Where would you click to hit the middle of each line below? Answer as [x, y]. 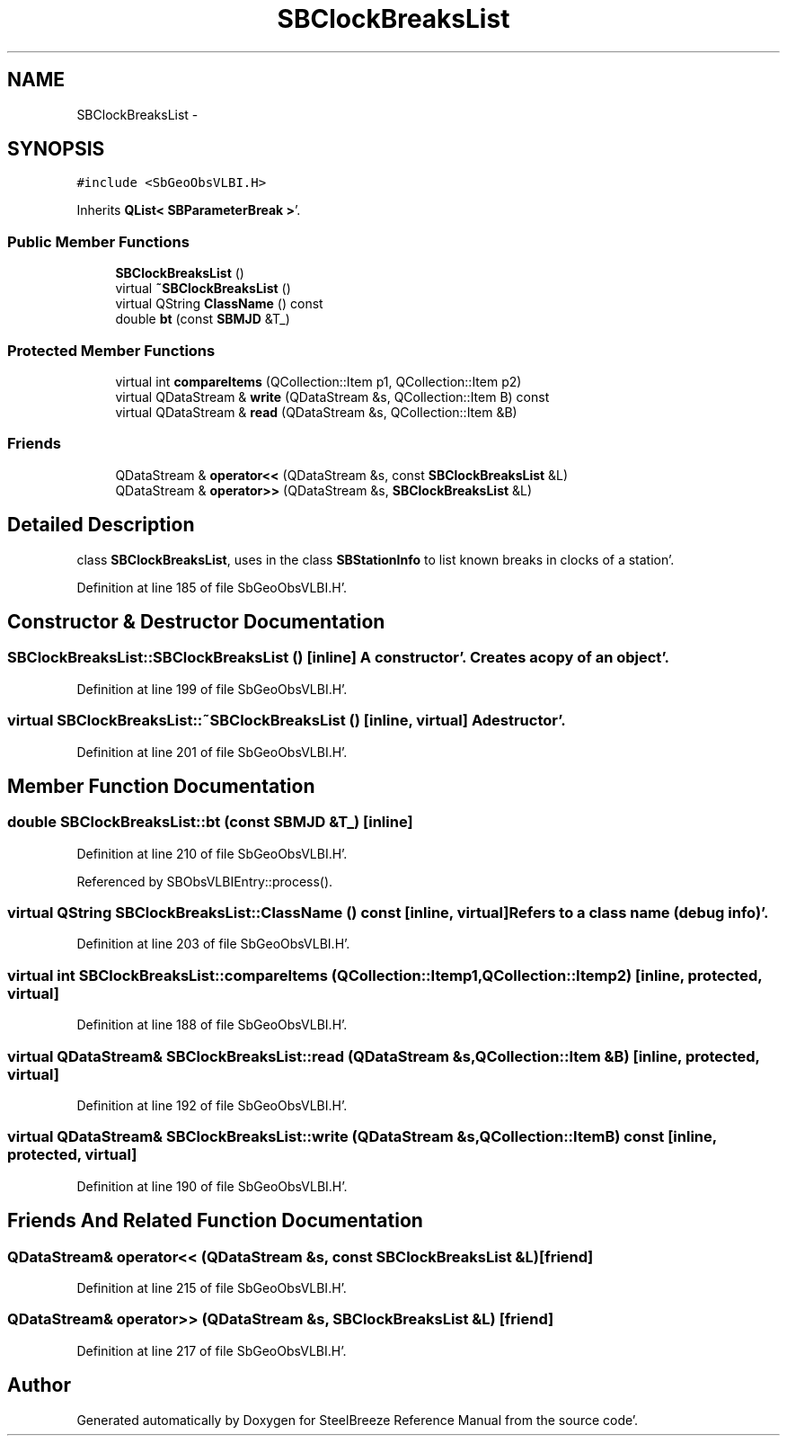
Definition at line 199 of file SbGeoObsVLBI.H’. [212, 689]
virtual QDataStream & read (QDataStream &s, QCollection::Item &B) [316, 412]
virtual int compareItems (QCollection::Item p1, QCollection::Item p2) [318, 381]
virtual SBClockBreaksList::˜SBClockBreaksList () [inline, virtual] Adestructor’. [287, 721]
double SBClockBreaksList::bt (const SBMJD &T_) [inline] [210, 822]
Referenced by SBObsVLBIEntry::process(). [205, 881]
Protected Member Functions [111, 350]
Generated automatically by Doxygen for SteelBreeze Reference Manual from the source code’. [358, 1420]
